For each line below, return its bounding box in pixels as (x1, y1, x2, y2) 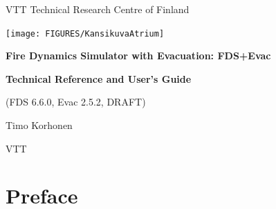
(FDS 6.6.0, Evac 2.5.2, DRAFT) (6, 94, 146, 109)
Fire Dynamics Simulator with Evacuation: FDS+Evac (6, 48, 271, 63)
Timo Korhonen (6, 118, 73, 132)
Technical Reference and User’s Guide (6, 71, 192, 86)
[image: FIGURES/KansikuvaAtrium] (6, 28, 165, 39)
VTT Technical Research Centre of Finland (6, 2, 190, 16)
